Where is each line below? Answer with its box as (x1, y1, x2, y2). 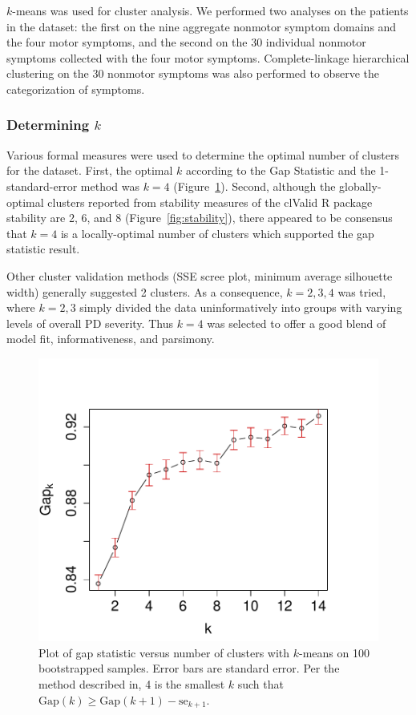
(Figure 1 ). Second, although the (173, 177, 336, 194)
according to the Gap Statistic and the (185, 162, 376, 179)
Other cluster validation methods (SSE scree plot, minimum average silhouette (6, 267, 393, 284)
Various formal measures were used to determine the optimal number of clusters (6, 146, 399, 163)
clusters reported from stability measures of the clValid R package (47, 193, 373, 210)
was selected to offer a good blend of (207, 314, 386, 331)
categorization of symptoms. (6, 80, 145, 97)
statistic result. (6, 240, 80, 257)
